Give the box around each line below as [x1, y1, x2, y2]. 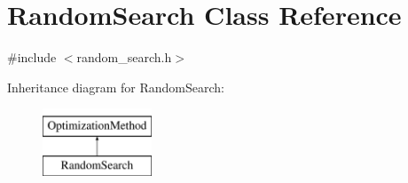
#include [7, 48, 57, 67]
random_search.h [76, 48, 172, 67]
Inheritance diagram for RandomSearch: [7, 77, 224, 96]
